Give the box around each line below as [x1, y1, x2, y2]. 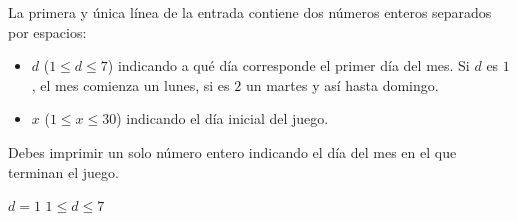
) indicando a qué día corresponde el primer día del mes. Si [107, 55, 470, 76]
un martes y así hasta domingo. [245, 74, 439, 95]
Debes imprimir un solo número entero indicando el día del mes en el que [8, 141, 457, 162]
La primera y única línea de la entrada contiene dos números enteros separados [8, 2, 492, 22]
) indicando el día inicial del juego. [116, 108, 329, 129]
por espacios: [8, 21, 87, 42]
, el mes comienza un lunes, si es [31, 74, 230, 95]
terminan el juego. [8, 161, 119, 182]
